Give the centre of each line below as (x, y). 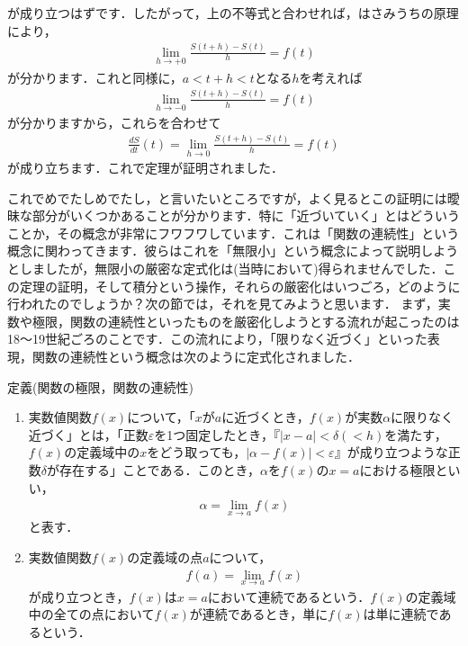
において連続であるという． (289, 596)
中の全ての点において (91, 614)
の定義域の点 (165, 557)
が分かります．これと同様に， (95, 77)
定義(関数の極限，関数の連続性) (100, 386)
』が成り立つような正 (397, 452)
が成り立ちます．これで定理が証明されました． (146, 168)
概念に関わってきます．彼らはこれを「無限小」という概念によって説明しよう (233, 251)
